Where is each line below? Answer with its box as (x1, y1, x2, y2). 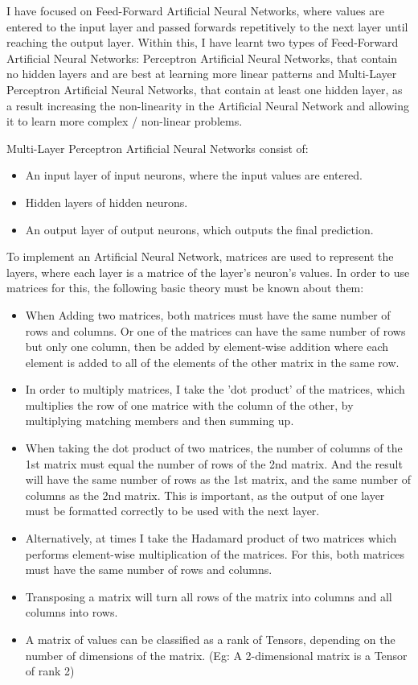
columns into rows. (25, 604, 118, 621)
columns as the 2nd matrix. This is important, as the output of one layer (25, 486, 385, 503)
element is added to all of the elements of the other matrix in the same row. (25, 353, 400, 370)
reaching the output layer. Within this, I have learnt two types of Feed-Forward (6, 34, 399, 51)
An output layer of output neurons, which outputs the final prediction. (25, 221, 374, 237)
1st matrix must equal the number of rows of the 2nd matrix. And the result (25, 455, 403, 472)
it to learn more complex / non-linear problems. (6, 113, 243, 130)
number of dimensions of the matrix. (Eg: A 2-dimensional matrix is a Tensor (25, 646, 408, 663)
